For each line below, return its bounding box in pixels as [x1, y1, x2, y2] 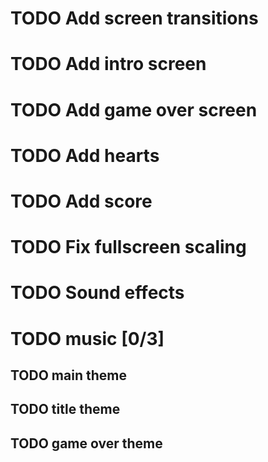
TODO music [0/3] [10, 327, 165, 350]
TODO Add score [10, 190, 153, 212]
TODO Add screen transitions [10, 7, 259, 30]
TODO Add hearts [10, 144, 160, 167]
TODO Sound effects [10, 282, 185, 304]
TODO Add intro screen [10, 53, 207, 76]
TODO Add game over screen [10, 98, 258, 121]
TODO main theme [10, 367, 127, 384]
